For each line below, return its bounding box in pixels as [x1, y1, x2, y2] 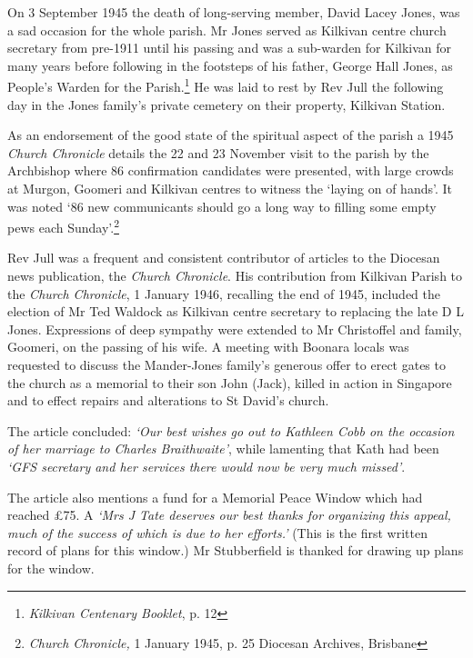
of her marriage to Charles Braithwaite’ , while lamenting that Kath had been [7, 439, 439, 458]
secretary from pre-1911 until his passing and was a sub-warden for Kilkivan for [7, 38, 452, 57]
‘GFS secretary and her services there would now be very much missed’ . [7, 456, 406, 475]
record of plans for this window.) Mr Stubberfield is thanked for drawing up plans [7, 541, 464, 560]
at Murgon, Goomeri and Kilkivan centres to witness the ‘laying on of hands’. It [7, 179, 452, 197]
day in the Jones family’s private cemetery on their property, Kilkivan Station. [7, 95, 446, 114]
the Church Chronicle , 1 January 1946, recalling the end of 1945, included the [7, 284, 441, 303]
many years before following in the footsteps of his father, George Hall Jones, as [7, 55, 453, 75]
